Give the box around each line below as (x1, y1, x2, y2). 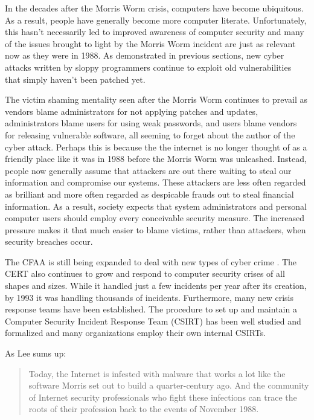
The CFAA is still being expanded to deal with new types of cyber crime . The (5, 255, 297, 268)
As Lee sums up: (5, 347, 66, 360)
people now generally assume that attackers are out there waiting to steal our (5, 164, 292, 176)
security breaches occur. (5, 235, 93, 248)
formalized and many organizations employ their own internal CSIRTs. (5, 326, 266, 339)
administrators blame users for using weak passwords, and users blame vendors (5, 117, 297, 129)
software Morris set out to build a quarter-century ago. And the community (28, 379, 309, 392)
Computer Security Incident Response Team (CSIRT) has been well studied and (5, 314, 301, 327)
